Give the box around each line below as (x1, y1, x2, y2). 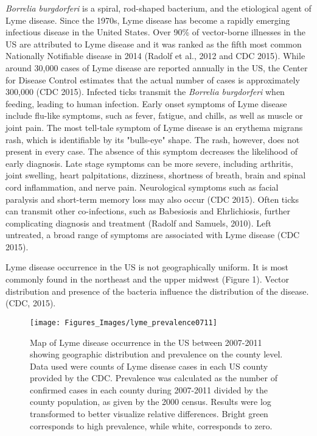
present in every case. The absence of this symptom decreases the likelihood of (5, 145, 298, 158)
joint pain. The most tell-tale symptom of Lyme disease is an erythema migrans (5, 121, 303, 133)
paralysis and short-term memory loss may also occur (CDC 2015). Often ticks (5, 192, 299, 205)
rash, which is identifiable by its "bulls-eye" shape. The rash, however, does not (5, 133, 300, 146)
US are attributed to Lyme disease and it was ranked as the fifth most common (5, 37, 302, 50)
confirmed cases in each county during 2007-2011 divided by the (30, 383, 268, 396)
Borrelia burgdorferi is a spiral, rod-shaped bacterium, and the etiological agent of (5, 2, 312, 14)
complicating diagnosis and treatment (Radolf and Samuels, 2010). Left (5, 216, 272, 229)
